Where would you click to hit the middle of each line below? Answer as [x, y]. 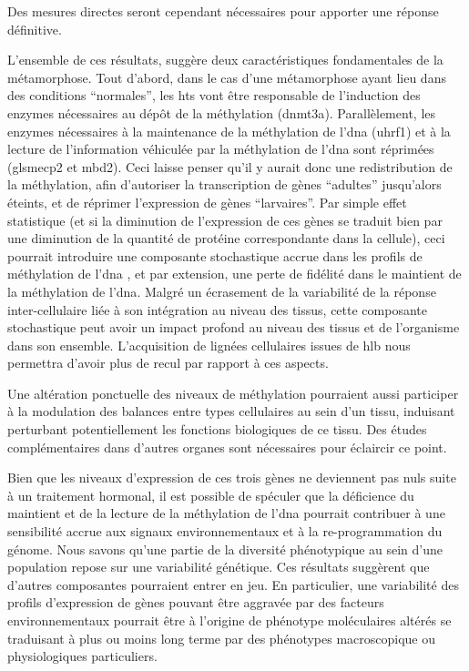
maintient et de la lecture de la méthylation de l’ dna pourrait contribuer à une [226, 513]
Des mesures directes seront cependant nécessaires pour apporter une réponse [223, 11]
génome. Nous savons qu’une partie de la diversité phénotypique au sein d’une [225, 549]
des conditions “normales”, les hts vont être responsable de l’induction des [214, 95]
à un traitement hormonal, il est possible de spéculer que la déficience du [211, 495]
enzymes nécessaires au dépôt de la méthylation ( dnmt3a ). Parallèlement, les [222, 112]
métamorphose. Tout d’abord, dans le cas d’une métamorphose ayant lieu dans [227, 77]
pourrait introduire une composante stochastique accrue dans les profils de [215, 255]
